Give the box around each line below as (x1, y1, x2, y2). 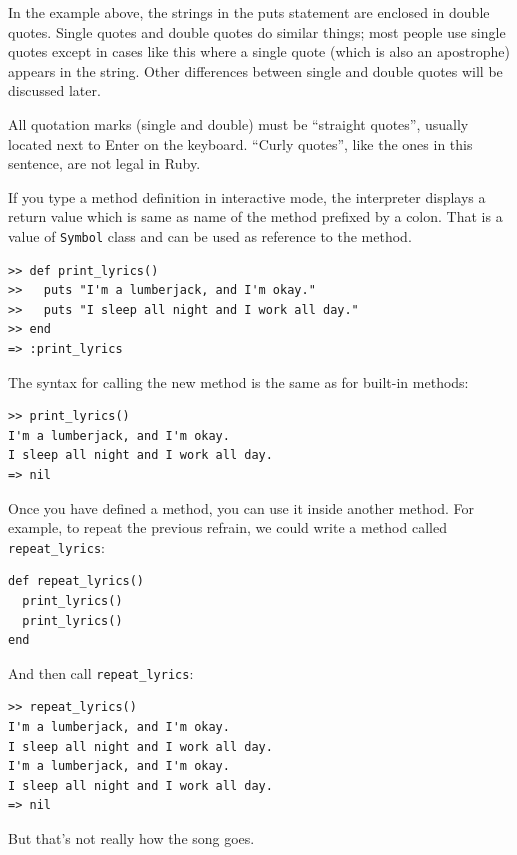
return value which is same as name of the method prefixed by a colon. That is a (8, 206, 503, 227)
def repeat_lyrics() (8, 574, 145, 589)
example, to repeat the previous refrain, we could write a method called (8, 517, 447, 538)
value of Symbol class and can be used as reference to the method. (8, 225, 412, 246)
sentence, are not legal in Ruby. (8, 153, 201, 174)
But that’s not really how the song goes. (8, 827, 255, 848)
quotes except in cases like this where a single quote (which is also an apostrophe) (8, 41, 510, 62)
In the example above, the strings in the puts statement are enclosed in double (8, 2, 490, 22)
